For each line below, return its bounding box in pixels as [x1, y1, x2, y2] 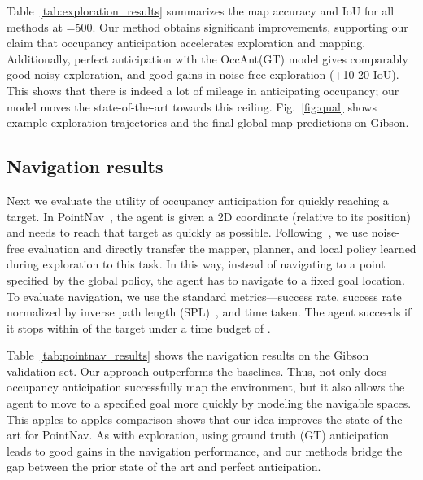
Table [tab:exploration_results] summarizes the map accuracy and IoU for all [7, 2, 395, 19]
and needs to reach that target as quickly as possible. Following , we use [7, 224, 368, 241]
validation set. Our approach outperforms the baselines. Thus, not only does [7, 362, 386, 379]
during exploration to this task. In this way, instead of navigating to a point [7, 255, 386, 273]
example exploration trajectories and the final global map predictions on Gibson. [7, 114, 409, 131]
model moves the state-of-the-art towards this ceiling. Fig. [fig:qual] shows [7, 98, 377, 115]
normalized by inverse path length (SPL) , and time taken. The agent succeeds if [7, 303, 412, 321]
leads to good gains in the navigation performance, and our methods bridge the [7, 442, 403, 459]
